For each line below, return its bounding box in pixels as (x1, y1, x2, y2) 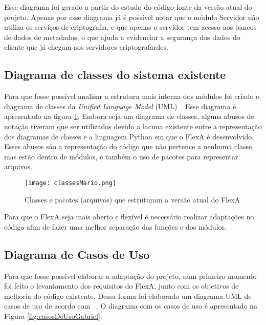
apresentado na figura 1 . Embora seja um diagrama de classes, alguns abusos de (4, 111, 254, 121)
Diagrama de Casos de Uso (4, 246, 150, 262)
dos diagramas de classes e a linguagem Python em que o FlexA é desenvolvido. (4, 131, 254, 141)
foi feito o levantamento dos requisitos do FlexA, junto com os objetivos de (4, 280, 239, 291)
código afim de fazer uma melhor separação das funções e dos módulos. (4, 221, 227, 232)
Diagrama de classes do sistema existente (4, 67, 226, 83)
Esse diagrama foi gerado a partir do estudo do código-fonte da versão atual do (4, 2, 252, 12)
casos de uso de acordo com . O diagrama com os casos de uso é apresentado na (4, 300, 257, 311)
